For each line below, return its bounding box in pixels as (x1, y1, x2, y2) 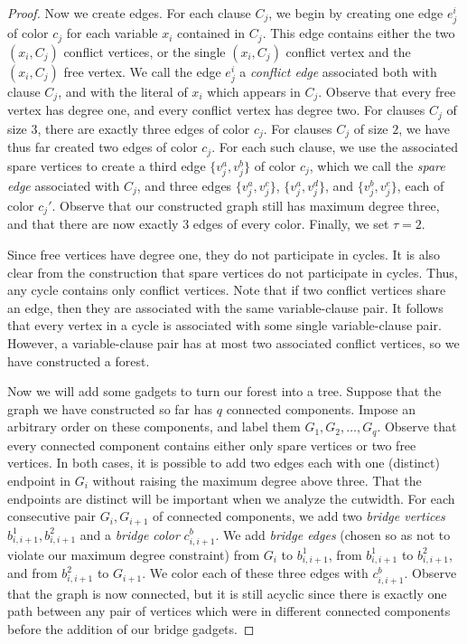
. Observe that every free (318, 81, 456, 100)
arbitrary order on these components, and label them (7, 417, 301, 436)
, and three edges (136, 175, 232, 194)
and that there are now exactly (7, 214, 179, 233)
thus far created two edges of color (7, 137, 198, 156)
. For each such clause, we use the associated (211, 137, 458, 156)
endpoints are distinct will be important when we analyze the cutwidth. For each (7, 488, 455, 507)
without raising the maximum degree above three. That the (92, 470, 422, 489)
